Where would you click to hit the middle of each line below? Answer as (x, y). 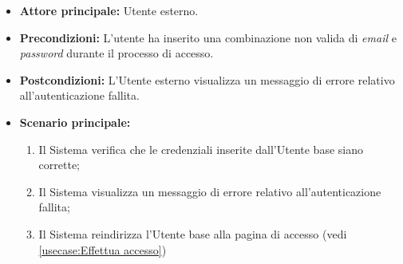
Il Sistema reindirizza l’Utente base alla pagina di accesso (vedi (193, 233)
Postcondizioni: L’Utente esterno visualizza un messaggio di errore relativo (207, 79)
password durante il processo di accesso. (117, 53)
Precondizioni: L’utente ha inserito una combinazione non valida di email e (208, 37)
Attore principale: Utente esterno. (109, 10)
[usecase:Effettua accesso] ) (103, 249)
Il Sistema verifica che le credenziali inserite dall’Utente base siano (201, 149)
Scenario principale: (75, 122)
